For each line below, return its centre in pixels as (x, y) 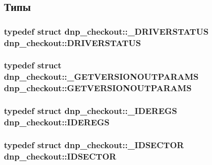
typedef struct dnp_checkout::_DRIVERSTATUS (106, 31)
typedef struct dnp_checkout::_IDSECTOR (94, 144)
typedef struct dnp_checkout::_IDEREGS (91, 111)
